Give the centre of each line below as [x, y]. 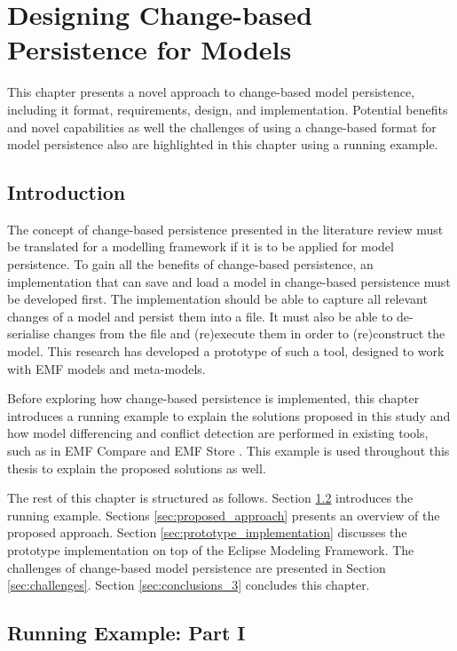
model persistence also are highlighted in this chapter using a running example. [223, 144]
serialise [28, 333]
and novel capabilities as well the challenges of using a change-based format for [222, 127]
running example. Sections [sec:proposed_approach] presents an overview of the [224, 515]
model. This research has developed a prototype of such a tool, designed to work [226, 351]
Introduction [67, 192]
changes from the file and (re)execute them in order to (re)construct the [249, 333]
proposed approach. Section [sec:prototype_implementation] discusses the [207, 532]
